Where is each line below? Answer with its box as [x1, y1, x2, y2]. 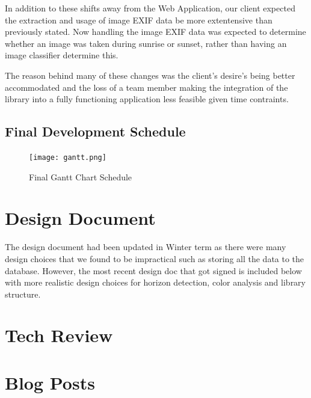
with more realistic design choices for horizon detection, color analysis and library [5, 276, 306, 289]
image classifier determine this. [5, 49, 119, 61]
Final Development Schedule [5, 122, 186, 141]
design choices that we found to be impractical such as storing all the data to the [5, 252, 304, 265]
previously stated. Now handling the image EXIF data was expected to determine [5, 25, 306, 38]
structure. [5, 287, 41, 300]
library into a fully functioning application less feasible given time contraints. [5, 93, 289, 105]
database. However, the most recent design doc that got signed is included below [5, 264, 302, 277]
